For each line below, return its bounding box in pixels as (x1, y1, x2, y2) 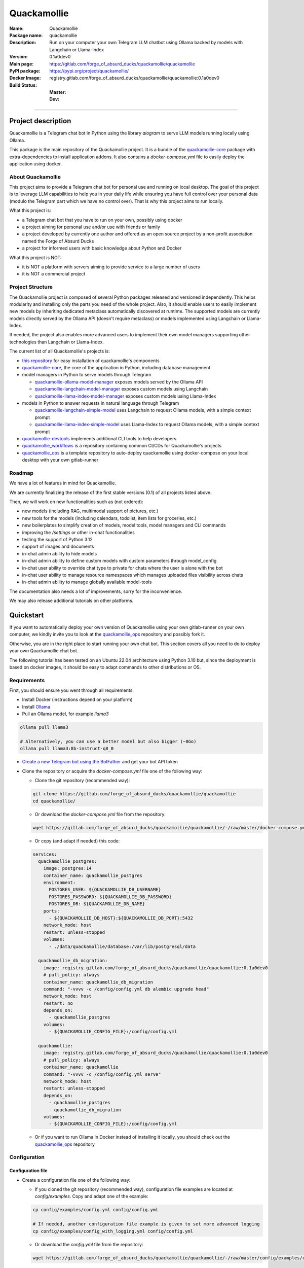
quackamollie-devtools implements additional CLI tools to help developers (22, 435, 177, 441)
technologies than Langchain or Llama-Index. (9, 339, 104, 345)
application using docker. (9, 160, 62, 167)
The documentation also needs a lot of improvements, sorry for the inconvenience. (9, 588, 182, 594)
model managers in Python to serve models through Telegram (22, 372, 151, 378)
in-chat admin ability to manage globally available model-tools (22, 579, 152, 585)
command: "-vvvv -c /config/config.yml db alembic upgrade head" (43, 986, 209, 992)
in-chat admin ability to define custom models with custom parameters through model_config (22, 558, 217, 564)
